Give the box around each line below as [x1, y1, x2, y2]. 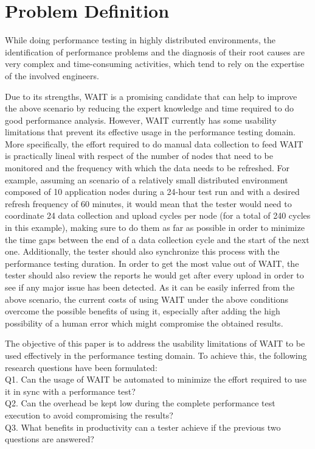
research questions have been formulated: [5, 361, 157, 373]
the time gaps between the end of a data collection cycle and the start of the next [5, 233, 310, 246]
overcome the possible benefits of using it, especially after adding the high [5, 305, 280, 317]
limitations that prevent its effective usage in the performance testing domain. [5, 126, 296, 138]
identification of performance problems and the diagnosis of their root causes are [5, 45, 305, 58]
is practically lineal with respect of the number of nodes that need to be [5, 149, 273, 162]
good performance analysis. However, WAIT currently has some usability [5, 113, 277, 126]
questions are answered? [5, 433, 94, 445]
